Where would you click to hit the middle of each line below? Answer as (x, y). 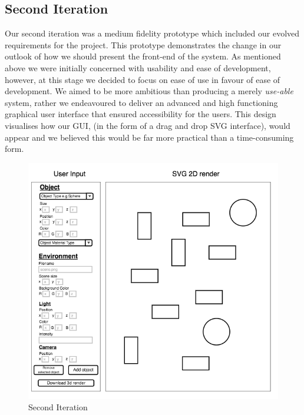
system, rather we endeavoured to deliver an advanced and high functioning (141, 102)
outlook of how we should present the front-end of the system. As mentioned (143, 56)
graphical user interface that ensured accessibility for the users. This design (141, 114)
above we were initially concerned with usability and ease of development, (138, 67)
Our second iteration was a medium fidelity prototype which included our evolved (152, 33)
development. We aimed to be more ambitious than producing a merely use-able (149, 91)
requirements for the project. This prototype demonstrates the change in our (143, 44)
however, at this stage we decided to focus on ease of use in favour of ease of (143, 79)
